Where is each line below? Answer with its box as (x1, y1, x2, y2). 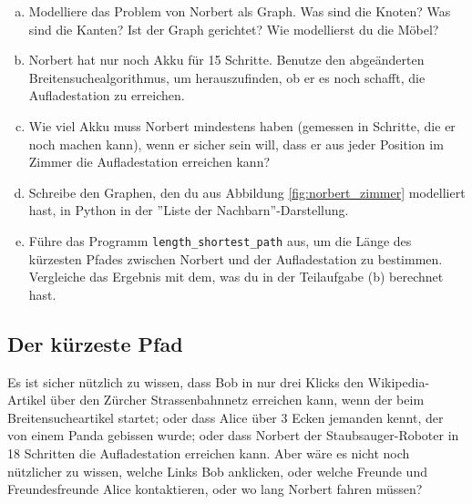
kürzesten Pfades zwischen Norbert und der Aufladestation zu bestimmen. (28, 249, 443, 268)
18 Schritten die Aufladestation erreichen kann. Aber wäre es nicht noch (7, 443, 410, 462)
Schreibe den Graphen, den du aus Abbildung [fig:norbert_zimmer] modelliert (28, 182, 466, 201)
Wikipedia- (367, 372, 430, 391)
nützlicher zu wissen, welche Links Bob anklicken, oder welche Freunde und (7, 461, 427, 480)
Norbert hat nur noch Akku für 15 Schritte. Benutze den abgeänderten (28, 50, 425, 69)
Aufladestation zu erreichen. (28, 86, 185, 105)
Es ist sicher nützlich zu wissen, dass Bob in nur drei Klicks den (7, 372, 364, 391)
